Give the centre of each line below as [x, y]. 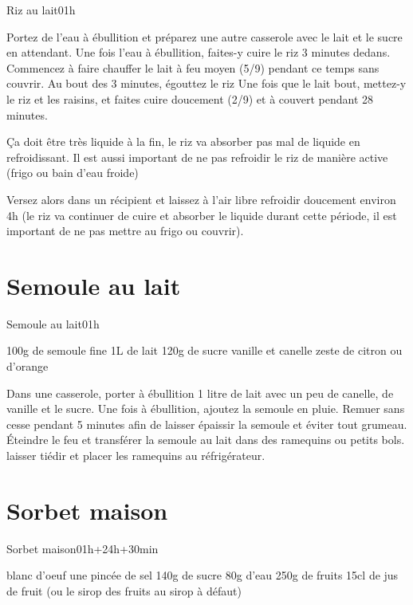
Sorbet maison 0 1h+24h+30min [83, 548]
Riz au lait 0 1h [41, 10]
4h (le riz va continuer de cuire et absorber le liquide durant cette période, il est [202, 215]
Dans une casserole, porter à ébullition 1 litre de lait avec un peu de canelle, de [200, 393]
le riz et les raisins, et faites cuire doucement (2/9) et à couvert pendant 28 [190, 98]
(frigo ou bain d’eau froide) [73, 173]
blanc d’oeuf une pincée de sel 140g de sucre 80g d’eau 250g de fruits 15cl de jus [203, 575]
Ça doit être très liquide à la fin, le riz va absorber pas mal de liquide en [183, 141]
